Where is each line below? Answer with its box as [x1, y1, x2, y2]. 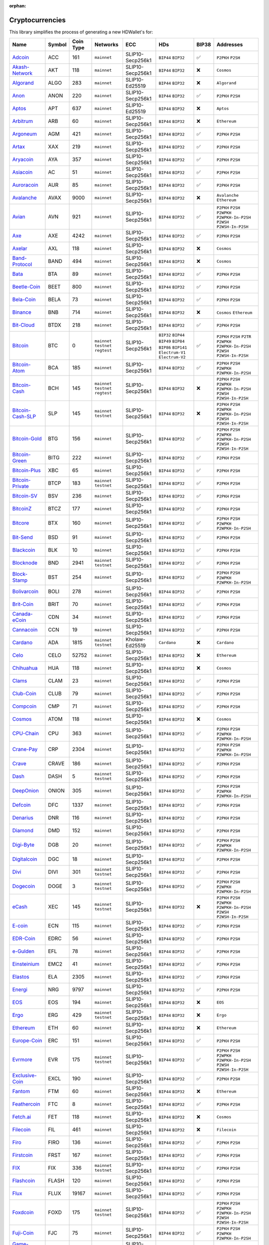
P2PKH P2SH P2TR [216, 334, 252, 340]
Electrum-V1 [158, 350, 186, 356]
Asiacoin [12, 169, 33, 176]
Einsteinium [12, 961, 40, 968]
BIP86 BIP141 [158, 345, 187, 351]
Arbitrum [12, 118, 33, 124]
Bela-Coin [12, 296, 36, 303]
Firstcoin [12, 1152, 33, 1159]
